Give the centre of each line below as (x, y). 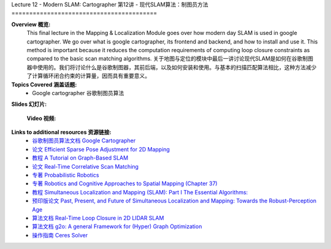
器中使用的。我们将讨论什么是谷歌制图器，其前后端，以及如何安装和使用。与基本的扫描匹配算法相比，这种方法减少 (172, 67)
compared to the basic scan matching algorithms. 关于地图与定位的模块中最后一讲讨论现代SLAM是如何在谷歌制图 (170, 59)
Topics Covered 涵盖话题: (44, 84)
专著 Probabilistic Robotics (66, 175)
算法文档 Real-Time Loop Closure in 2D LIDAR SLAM (98, 218)
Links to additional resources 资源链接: (61, 132)
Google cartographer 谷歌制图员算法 (78, 93)
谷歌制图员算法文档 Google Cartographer (84, 140)
